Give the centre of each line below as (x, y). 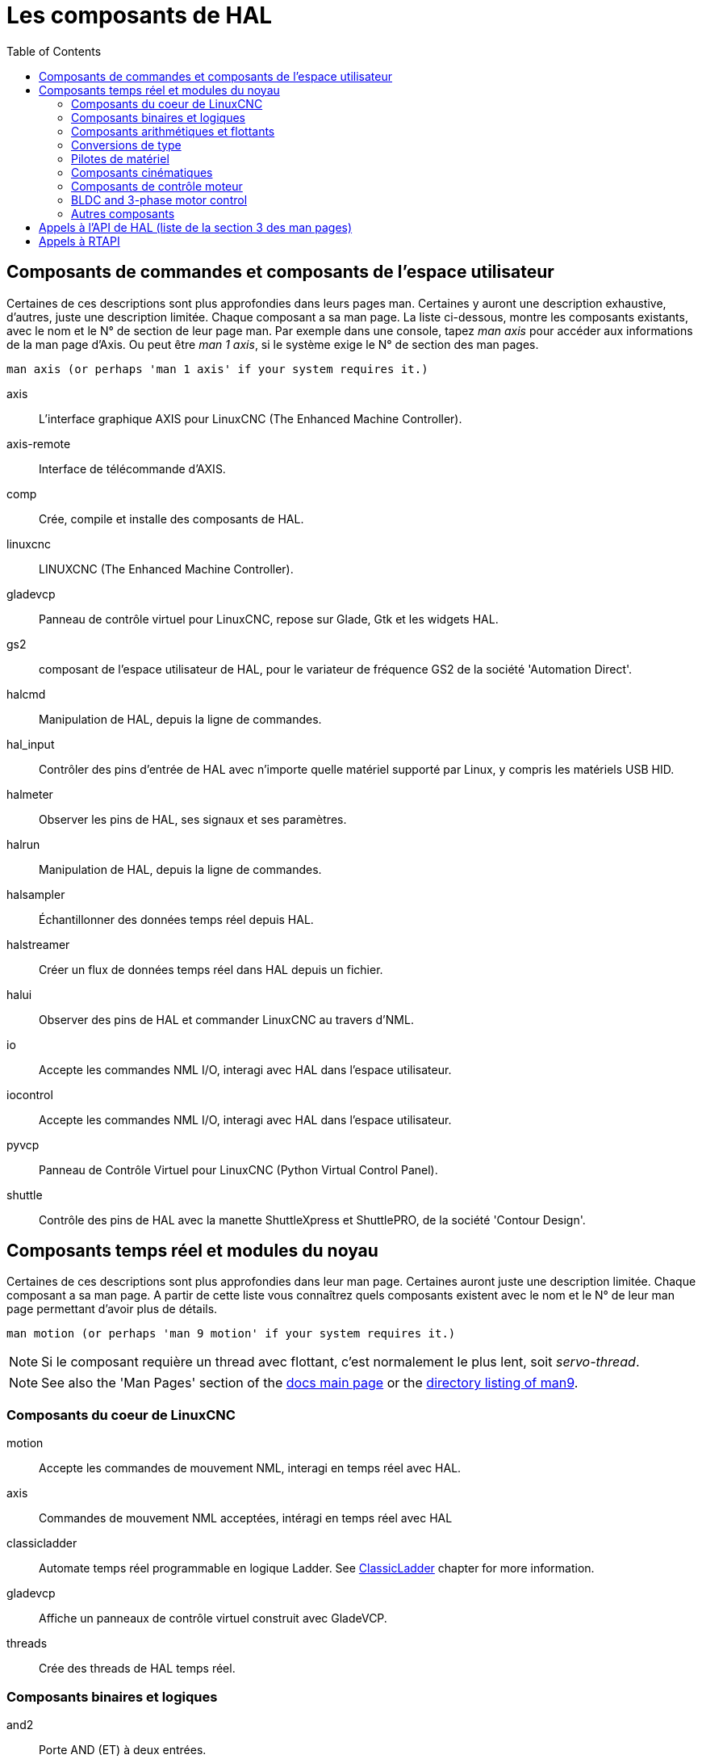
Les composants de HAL (140, 15)
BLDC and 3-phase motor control (159, 199)
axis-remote (39, 443)
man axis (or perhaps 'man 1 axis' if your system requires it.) (217, 369)
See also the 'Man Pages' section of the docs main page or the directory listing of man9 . (310, 1383)
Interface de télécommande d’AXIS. (132, 468)
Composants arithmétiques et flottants (173, 131)
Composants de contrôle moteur (157, 186)
